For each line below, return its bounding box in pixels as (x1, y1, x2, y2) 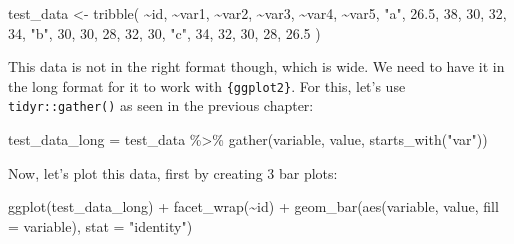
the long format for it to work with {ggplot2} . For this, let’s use (8, 75, 406, 96)
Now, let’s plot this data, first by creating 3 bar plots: (8, 162, 338, 183)
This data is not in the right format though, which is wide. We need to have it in (8, 56, 505, 77)
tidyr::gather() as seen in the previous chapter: (8, 95, 314, 116)
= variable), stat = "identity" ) (8, 215, 193, 236)
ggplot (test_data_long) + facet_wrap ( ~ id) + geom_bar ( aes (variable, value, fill (8, 196, 499, 217)
